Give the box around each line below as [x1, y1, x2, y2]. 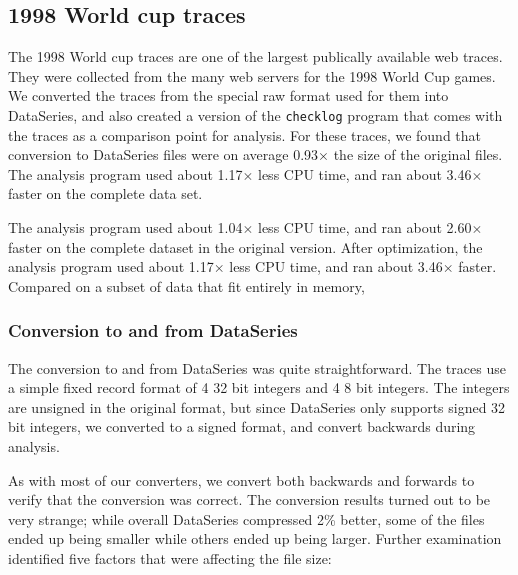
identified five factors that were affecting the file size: [8, 547, 332, 568]
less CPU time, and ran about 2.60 [258, 217, 472, 238]
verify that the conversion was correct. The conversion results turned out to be [8, 489, 491, 510]
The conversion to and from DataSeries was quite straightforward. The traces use [8, 357, 506, 378]
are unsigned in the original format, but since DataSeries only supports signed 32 [8, 396, 506, 417]
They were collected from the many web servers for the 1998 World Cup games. [8, 65, 496, 86]
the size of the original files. [333, 144, 503, 165]
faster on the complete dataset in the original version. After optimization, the [8, 236, 483, 257]
